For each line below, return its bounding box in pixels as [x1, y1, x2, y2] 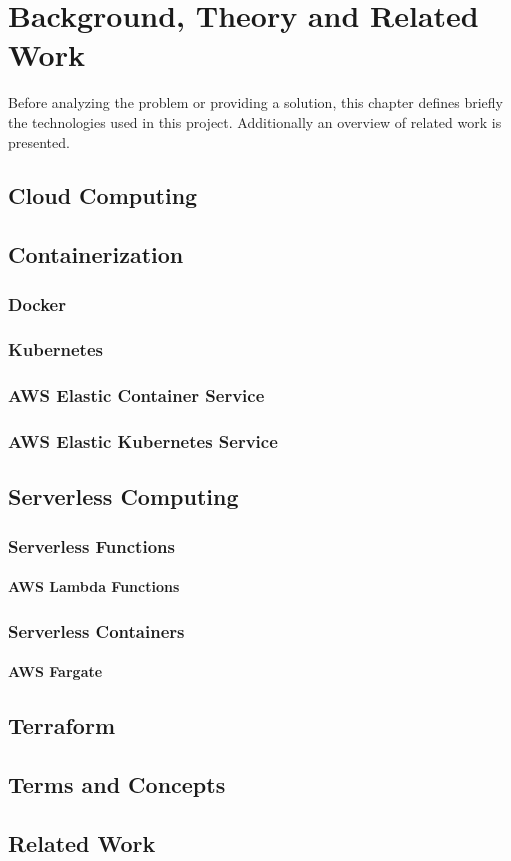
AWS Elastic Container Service [8, 383, 265, 408]
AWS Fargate [8, 661, 103, 682]
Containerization [8, 239, 184, 270]
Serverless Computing [8, 481, 239, 512]
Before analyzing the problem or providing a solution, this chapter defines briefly [8, 92, 503, 113]
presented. [8, 131, 70, 152]
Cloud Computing [8, 180, 198, 211]
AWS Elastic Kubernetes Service [8, 429, 278, 454]
